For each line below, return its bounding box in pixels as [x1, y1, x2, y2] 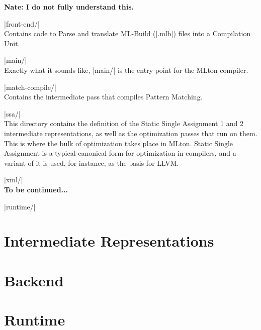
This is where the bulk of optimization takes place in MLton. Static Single [4, 138, 233, 148]
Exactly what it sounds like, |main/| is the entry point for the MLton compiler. [4, 64, 248, 75]
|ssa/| [4, 108, 21, 119]
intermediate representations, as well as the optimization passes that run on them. [4, 128, 257, 138]
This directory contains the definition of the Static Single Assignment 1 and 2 [4, 118, 244, 129]
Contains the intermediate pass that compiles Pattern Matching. [4, 91, 203, 102]
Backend [4, 270, 64, 290]
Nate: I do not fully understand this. [4, 2, 134, 12]
